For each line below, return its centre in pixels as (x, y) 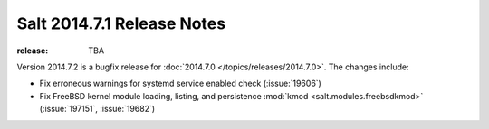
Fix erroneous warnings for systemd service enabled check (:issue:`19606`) (180, 83)
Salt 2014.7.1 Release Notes (121, 23)
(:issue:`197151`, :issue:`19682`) (97, 109)
